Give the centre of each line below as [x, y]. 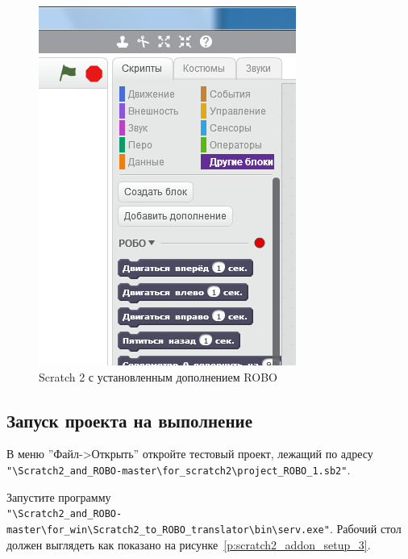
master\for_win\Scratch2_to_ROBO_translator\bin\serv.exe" [168, 530]
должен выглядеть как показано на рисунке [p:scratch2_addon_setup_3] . [189, 544]
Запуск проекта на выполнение [129, 420]
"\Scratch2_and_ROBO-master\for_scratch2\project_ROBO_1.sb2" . [179, 469]
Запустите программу [59, 496]
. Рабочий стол [365, 528]
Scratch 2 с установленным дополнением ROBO [158, 376]
